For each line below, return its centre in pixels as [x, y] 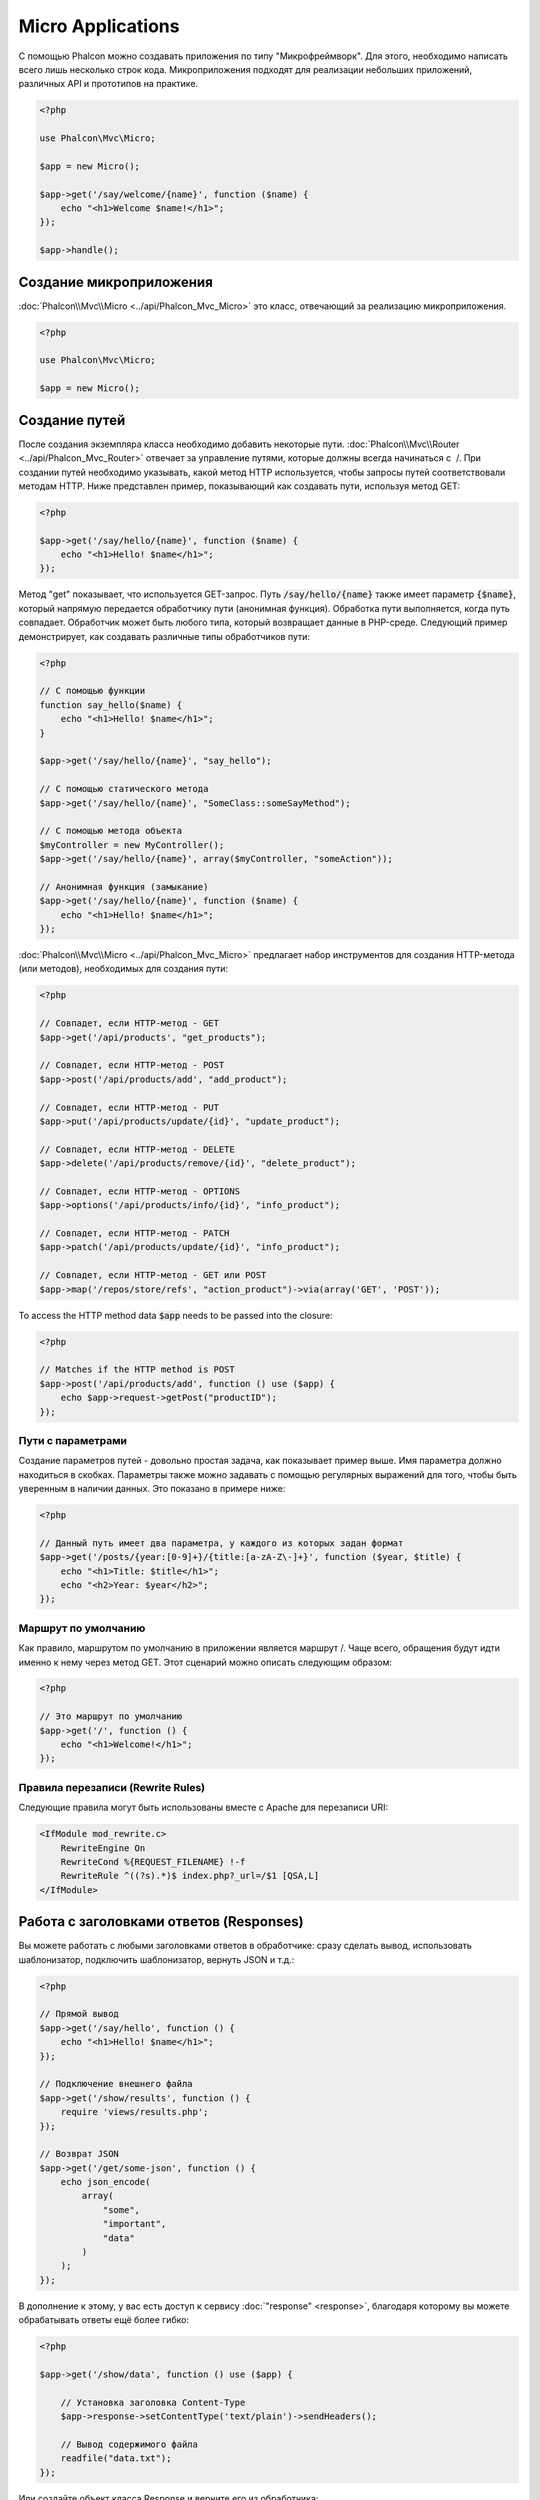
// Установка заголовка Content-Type [153, 2402]
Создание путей [72, 420]
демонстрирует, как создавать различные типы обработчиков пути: [164, 636]
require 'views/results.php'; [134, 2112]
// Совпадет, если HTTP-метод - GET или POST [153, 1275]
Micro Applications [99, 26]
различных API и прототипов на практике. [108, 84]
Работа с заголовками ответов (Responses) [161, 1921]
